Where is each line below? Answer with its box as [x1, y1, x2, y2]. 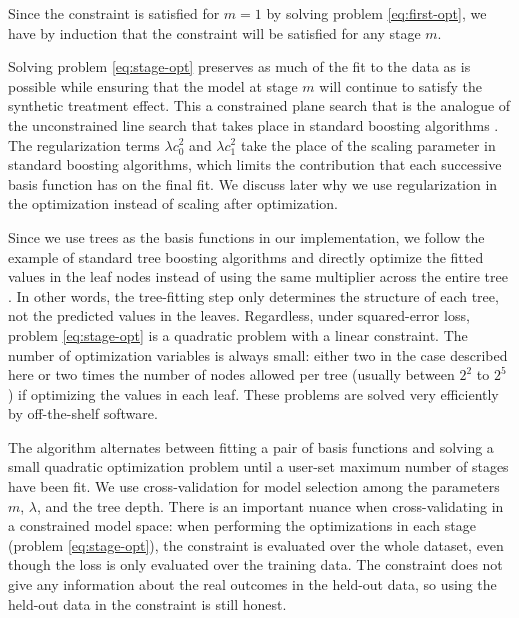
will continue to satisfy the [319, 75, 483, 96]
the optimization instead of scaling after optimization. [8, 193, 338, 214]
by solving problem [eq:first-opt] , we [266, 3, 487, 23]
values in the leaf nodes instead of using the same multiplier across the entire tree [8, 266, 508, 287]
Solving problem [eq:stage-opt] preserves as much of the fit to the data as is [8, 56, 471, 77]
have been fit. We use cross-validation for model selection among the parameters [8, 476, 500, 497]
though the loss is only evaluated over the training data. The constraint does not [8, 554, 503, 575]
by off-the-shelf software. [8, 403, 158, 424]
